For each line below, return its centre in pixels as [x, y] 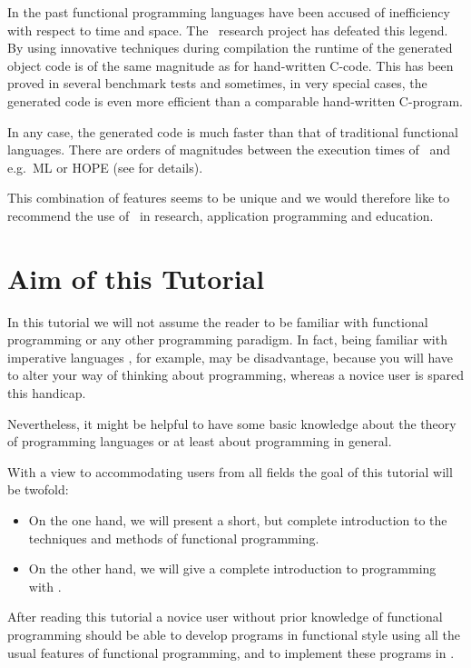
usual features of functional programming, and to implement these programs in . [231, 652]
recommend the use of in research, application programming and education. [221, 215]
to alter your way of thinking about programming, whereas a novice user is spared [236, 375]
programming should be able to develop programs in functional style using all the [234, 634]
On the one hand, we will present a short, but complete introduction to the [238, 520]
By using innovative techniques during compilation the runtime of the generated [230, 48]
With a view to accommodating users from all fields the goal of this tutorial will [230, 471]
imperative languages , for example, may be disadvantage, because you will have [231, 357]
